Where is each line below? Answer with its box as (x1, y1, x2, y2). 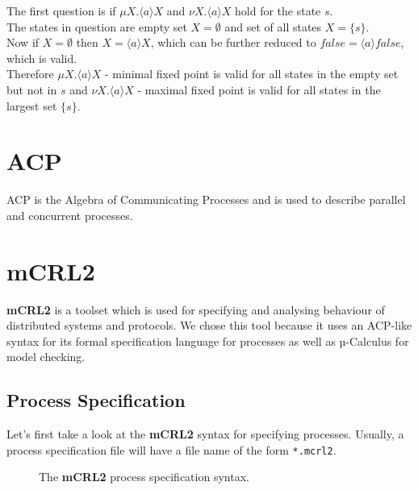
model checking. (6, 348, 86, 365)
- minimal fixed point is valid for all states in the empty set (104, 65, 399, 82)
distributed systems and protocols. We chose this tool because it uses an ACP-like (6, 317, 412, 334)
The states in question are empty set (6, 18, 187, 35)
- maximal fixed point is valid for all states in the (137, 81, 381, 98)
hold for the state (235, 2, 321, 19)
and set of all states (224, 18, 322, 35)
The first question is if (6, 2, 116, 19)
